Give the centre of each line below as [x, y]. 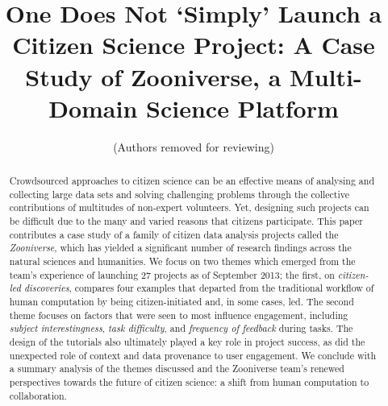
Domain [93, 108]
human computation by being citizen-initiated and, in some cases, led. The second [181, 301]
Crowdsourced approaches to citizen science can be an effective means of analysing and [192, 181]
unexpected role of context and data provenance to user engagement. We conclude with [193, 355]
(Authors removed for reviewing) [194, 146]
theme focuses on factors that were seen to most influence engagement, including [179, 315]
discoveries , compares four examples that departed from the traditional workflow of [199, 288]
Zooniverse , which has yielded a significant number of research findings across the [180, 248]
